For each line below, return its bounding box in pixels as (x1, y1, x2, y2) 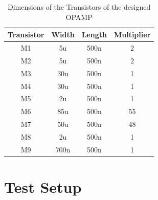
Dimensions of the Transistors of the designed (8, 2, 151, 12)
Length (81, 29, 107, 40)
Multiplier (114, 29, 151, 40)
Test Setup (4, 176, 82, 197)
